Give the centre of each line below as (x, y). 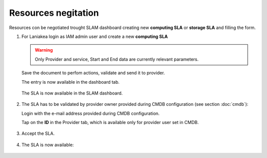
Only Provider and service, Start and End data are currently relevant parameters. (117, 59)
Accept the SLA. (38, 133)
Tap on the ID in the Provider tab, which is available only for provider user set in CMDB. (110, 123)
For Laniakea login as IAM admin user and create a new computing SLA (95, 36)
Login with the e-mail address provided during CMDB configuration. (91, 113)
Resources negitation (54, 13)
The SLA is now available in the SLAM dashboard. (72, 93)
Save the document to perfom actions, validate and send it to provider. (93, 73)
